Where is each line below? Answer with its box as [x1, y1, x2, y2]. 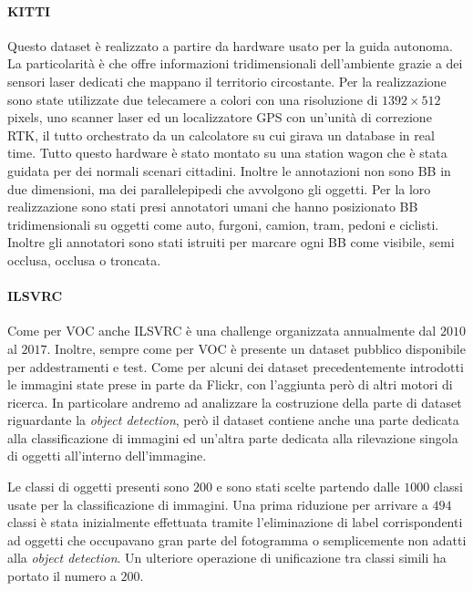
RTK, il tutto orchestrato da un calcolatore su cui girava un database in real [7, 125, 435, 144]
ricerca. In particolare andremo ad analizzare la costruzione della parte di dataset [7, 392, 462, 411]
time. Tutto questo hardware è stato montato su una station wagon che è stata [7, 143, 447, 162]
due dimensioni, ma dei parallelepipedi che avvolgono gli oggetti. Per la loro [7, 179, 431, 198]
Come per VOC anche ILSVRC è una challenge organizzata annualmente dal [7, 321, 437, 340]
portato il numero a [7, 566, 117, 586]
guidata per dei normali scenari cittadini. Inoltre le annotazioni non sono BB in [7, 161, 451, 180]
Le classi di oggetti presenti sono [7, 477, 190, 496]
